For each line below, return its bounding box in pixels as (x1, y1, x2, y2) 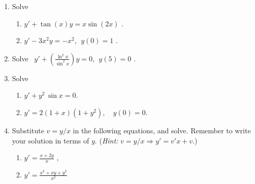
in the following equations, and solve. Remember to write (73, 125, 251, 135)
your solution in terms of (12, 135, 89, 145)
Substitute (12, 125, 44, 135)
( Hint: (99, 135, 118, 145)
